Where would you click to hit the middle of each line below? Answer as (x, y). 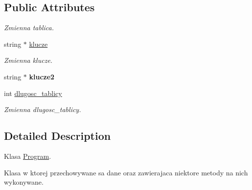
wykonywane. (24, 182)
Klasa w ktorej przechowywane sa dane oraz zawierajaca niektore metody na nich (126, 172)
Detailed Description (57, 136)
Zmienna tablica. (29, 28)
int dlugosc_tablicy (33, 93)
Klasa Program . (28, 156)
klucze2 (42, 76)
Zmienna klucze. (28, 60)
